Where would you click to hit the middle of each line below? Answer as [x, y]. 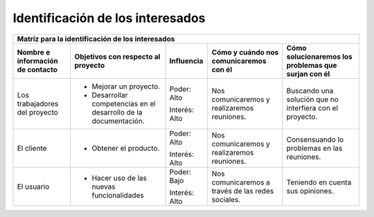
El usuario [33, 187]
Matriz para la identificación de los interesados [96, 39]
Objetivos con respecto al [117, 57]
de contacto [37, 69]
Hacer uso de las [119, 178]
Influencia [186, 61]
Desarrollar [110, 95]
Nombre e [34, 52]
